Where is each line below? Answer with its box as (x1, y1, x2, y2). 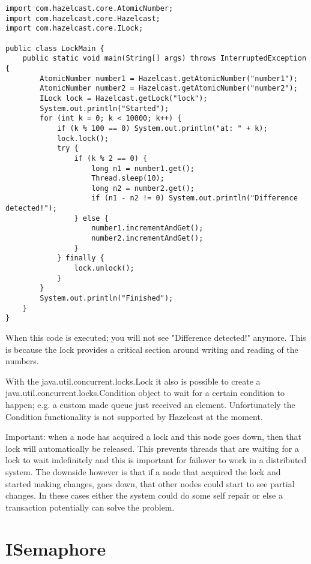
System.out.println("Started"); (40, 104, 169, 113)
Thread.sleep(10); (91, 174, 165, 183)
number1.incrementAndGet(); (91, 224, 204, 233)
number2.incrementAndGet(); (91, 234, 204, 243)
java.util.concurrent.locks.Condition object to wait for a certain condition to (5, 386, 285, 399)
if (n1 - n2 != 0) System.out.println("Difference (91, 194, 298, 203)
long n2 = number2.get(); (91, 184, 195, 193)
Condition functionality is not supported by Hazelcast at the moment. (5, 410, 263, 422)
